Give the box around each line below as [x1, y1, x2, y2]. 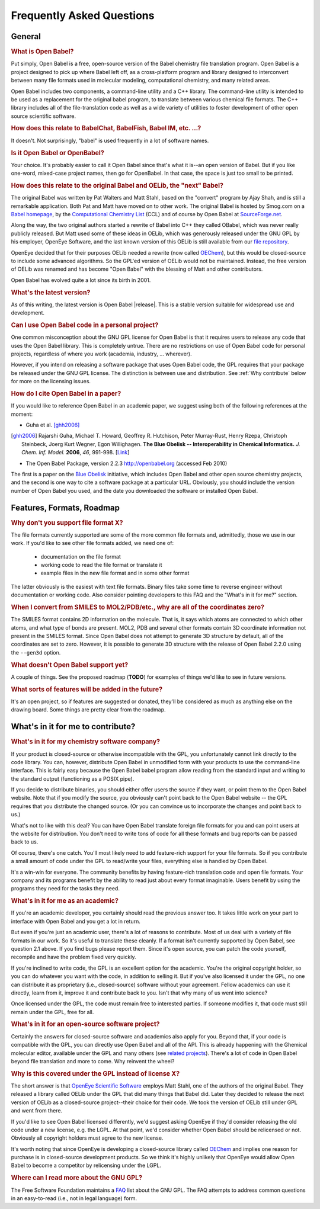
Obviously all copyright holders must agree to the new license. [11, 1134, 164, 1141]
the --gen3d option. [11, 649, 61, 656]
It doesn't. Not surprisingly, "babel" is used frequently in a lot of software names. [11, 137, 209, 144]
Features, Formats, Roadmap [11, 502, 120, 512]
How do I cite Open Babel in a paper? [11, 389, 121, 397]
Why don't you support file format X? [11, 518, 123, 527]
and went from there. [11, 1107, 62, 1114]
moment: [11, 411, 33, 418]
